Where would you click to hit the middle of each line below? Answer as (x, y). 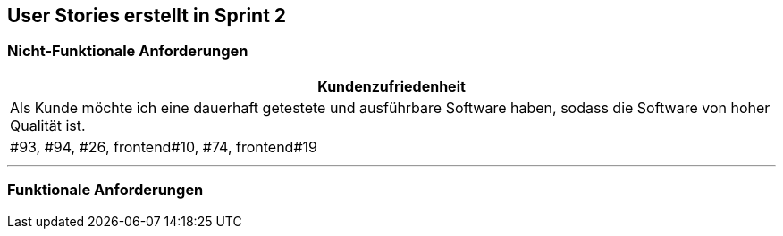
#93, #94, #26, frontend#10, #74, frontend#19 (164, 146)
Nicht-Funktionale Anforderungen (128, 51)
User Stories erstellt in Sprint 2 (147, 16)
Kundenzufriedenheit (391, 86)
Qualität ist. (48, 125)
